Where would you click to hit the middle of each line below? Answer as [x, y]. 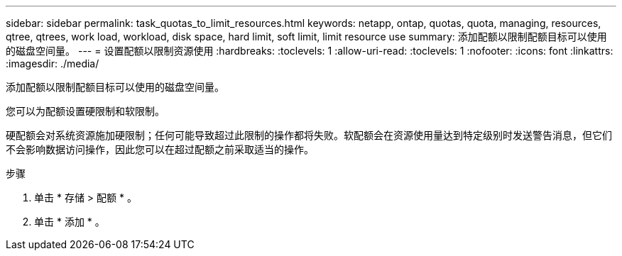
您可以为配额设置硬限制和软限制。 [85, 111]
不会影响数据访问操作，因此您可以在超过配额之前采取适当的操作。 [160, 149]
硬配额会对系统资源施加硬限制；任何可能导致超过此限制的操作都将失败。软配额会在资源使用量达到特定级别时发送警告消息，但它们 [309, 135]
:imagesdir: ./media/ [53, 63]
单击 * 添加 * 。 [70, 222]
